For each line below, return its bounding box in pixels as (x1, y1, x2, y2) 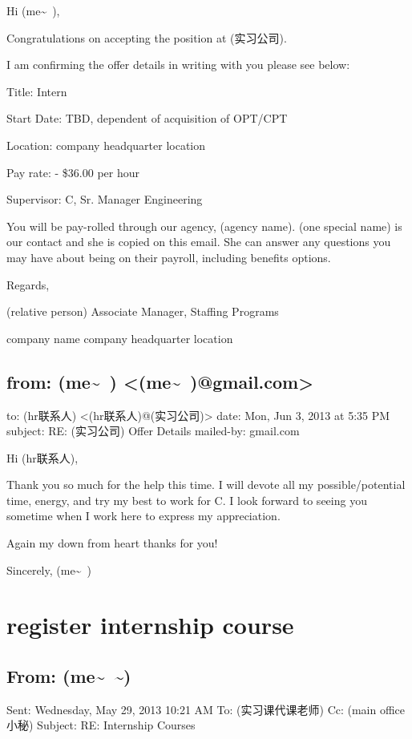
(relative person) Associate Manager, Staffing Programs (6, 303, 279, 320)
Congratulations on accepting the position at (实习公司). (6, 29, 287, 46)
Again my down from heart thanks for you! (6, 535, 218, 551)
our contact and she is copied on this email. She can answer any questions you (6, 233, 391, 250)
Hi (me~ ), (6, 2, 60, 18)
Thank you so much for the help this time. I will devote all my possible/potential (6, 476, 406, 493)
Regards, (6, 276, 50, 293)
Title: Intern (6, 83, 67, 99)
